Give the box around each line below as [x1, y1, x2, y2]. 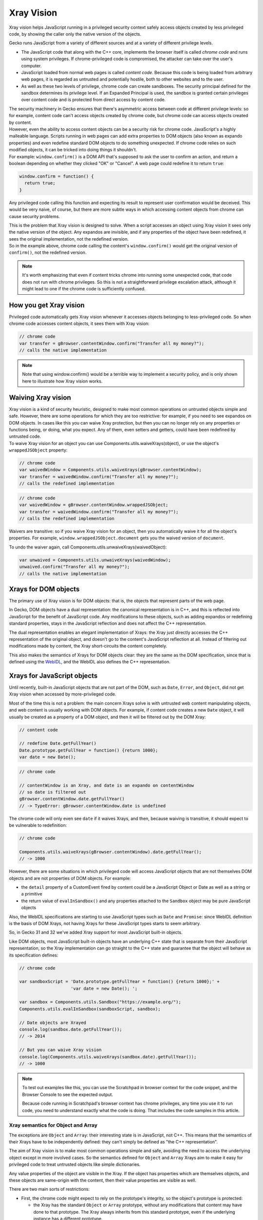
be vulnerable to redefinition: [9, 822, 67, 828]
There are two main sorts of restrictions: [9, 1186, 90, 1192]
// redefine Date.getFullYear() [19, 741, 97, 746]
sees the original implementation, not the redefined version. [9, 236, 129, 242]
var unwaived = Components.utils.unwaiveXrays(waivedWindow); [19, 557, 171, 563]
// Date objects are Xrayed [19, 1020, 86, 1025]
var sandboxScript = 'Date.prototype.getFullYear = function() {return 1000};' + [19, 979, 220, 984]
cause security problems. [9, 213, 60, 219]
